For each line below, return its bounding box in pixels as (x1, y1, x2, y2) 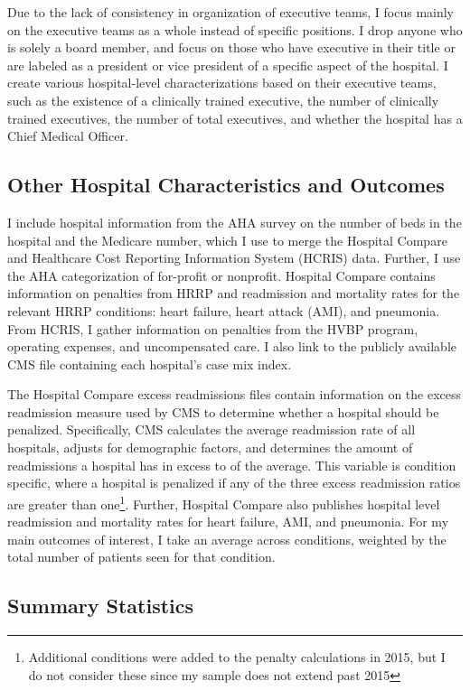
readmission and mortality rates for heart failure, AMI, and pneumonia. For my (7, 512, 449, 531)
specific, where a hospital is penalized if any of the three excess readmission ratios (7, 473, 461, 492)
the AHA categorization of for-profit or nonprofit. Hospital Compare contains (7, 266, 436, 284)
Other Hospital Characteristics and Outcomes (7, 171, 445, 199)
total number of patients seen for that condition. (7, 547, 276, 566)
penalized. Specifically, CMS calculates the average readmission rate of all (7, 420, 416, 439)
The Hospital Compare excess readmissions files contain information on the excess (7, 385, 462, 404)
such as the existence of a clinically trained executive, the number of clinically (7, 90, 439, 109)
